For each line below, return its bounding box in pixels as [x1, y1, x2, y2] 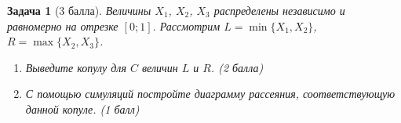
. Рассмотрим [152, 17, 221, 34]
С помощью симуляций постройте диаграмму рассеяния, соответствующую [25, 85, 396, 102]
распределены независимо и [213, 2, 345, 18]
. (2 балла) [210, 59, 264, 75]
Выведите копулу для [25, 59, 126, 75]
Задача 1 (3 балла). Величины [7, 2, 151, 18]
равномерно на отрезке [7, 17, 118, 34]
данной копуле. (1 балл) [25, 100, 140, 117]
